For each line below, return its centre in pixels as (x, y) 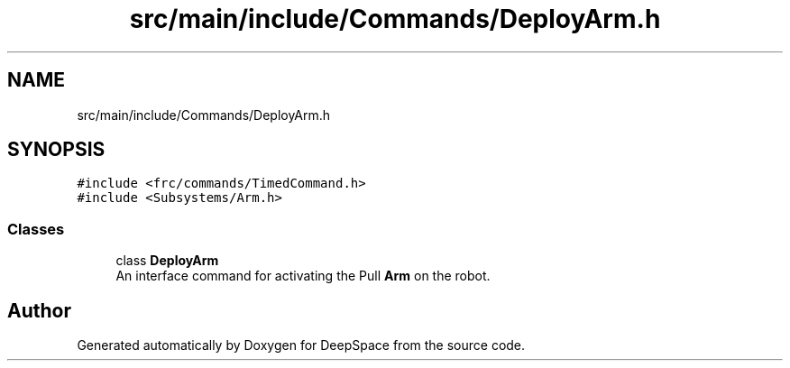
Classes (36, 229)
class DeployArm (167, 261)
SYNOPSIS (56, 150)
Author (39, 310)
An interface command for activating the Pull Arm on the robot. (303, 276)
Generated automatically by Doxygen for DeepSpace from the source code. (301, 345)
